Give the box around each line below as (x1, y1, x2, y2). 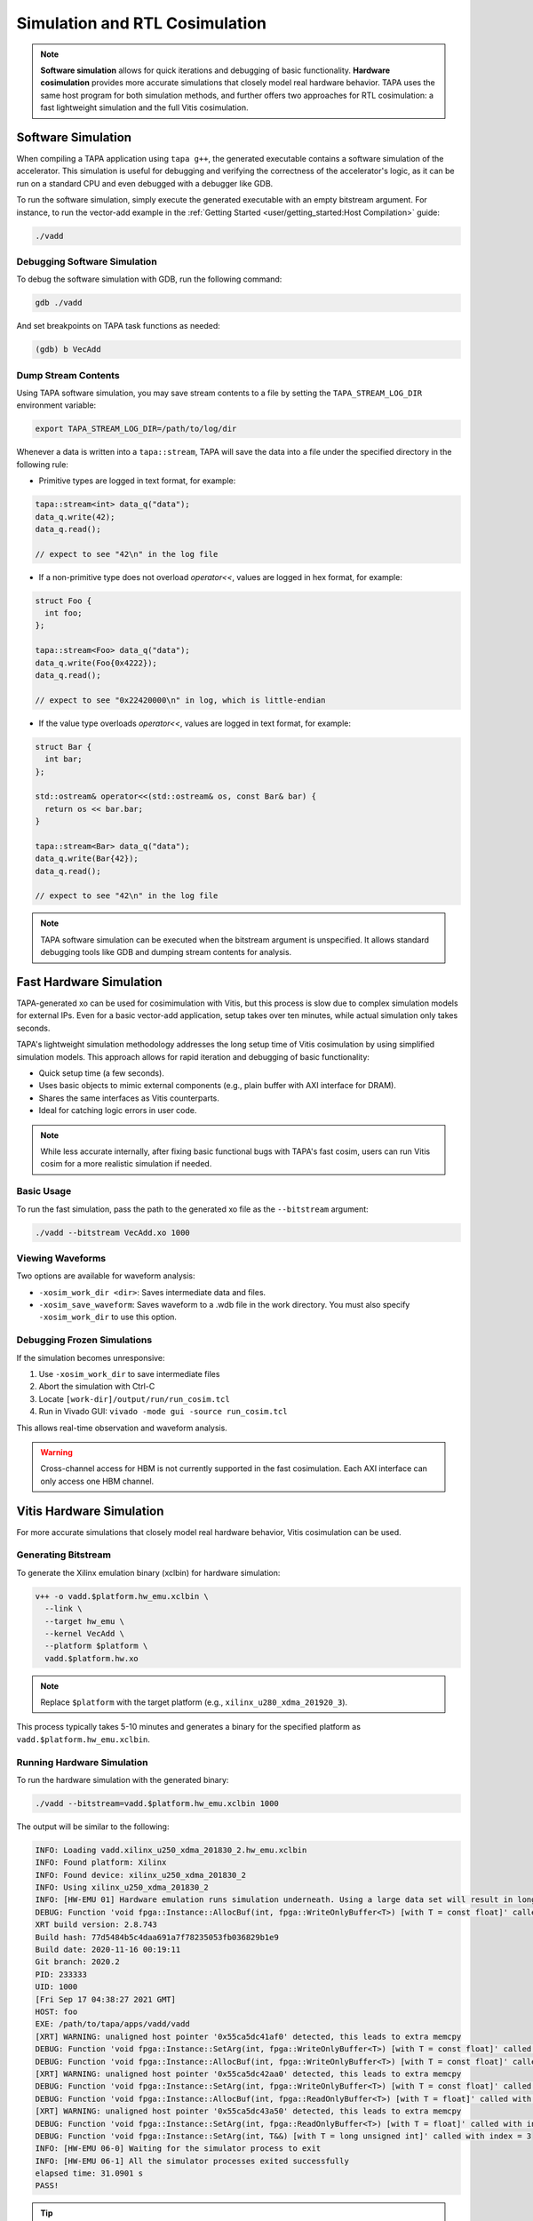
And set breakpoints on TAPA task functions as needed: (16, 321, 221, 331)
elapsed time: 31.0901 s (35, 2169, 144, 2178)
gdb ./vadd (35, 298, 83, 308)
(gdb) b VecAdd (35, 345, 101, 354)
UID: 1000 (35, 1982, 78, 1992)
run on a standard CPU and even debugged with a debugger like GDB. (16, 178, 274, 188)
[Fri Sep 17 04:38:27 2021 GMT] (35, 1994, 177, 2004)
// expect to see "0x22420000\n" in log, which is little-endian (35, 695, 326, 705)
